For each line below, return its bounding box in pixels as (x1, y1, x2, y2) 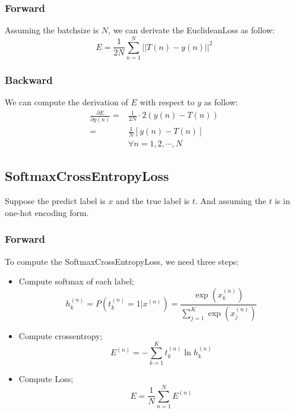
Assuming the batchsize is (5, 24, 99, 36)
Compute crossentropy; (18, 329, 103, 342)
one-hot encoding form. (5, 206, 89, 218)
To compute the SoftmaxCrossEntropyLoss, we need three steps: (5, 255, 239, 267)
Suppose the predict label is (5, 195, 106, 207)
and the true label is (116, 195, 190, 207)
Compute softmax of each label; (18, 275, 134, 287)
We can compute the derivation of (5, 96, 128, 108)
